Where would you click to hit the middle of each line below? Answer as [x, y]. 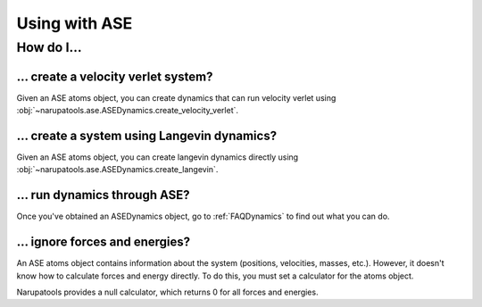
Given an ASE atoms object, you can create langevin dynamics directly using [158, 157]
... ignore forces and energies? [104, 242]
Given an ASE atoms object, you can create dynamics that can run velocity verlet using [176, 97]
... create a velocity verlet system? [115, 76]
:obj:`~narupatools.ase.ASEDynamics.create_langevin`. [117, 170]
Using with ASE [75, 23]
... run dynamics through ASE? [104, 195]
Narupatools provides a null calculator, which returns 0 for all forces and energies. [167, 292]
